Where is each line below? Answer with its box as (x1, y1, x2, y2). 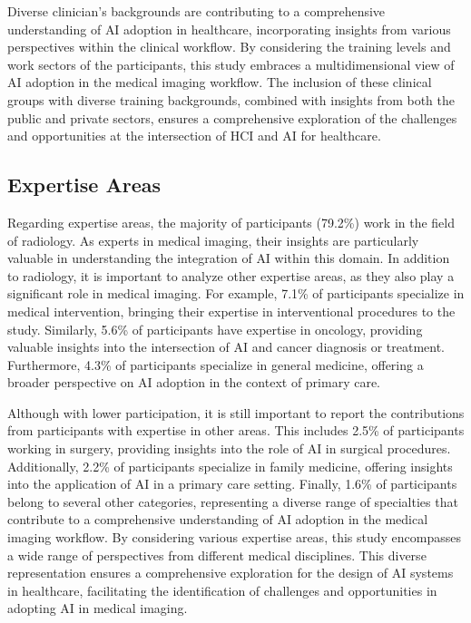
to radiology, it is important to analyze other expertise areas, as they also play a (7, 266, 455, 285)
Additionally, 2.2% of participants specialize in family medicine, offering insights (7, 456, 453, 475)
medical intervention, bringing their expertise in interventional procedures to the (7, 301, 456, 320)
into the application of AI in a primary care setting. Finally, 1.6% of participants (7, 474, 457, 493)
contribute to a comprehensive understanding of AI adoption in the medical (7, 510, 428, 529)
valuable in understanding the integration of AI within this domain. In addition (7, 248, 450, 268)
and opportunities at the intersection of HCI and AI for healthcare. (7, 126, 381, 145)
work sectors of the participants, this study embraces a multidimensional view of (7, 54, 455, 73)
